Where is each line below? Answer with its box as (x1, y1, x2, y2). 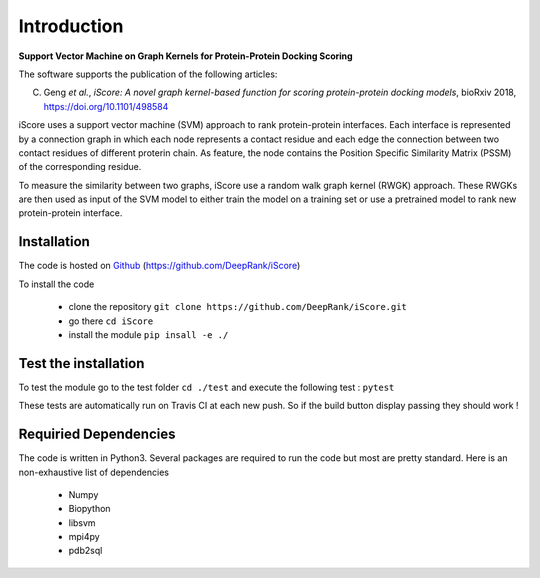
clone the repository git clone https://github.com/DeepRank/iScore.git (68, 301, 407, 313)
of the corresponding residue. (18, 161, 142, 173)
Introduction (18, 15, 124, 37)
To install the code (18, 278, 95, 290)
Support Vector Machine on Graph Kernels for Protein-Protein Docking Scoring (18, 50, 354, 62)
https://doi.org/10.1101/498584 (43, 100, 169, 112)
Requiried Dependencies (18, 426, 176, 443)
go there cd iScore (68, 315, 154, 327)
